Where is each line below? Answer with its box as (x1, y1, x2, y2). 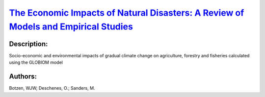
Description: (9, 40, 48, 48)
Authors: (9, 73, 37, 81)
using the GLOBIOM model (9, 59, 63, 66)
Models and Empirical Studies (9, 21, 133, 32)
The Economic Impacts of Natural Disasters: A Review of (9, 7, 244, 18)
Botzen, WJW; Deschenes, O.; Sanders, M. (9, 85, 95, 91)
